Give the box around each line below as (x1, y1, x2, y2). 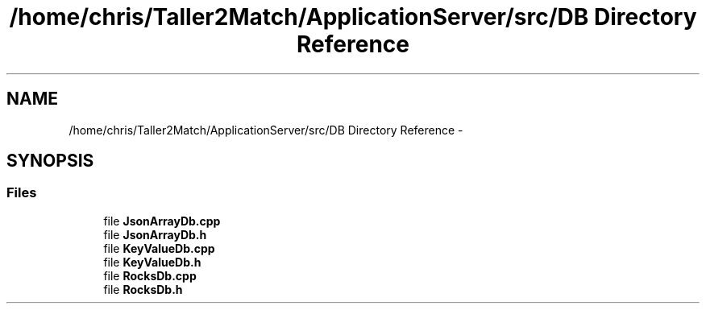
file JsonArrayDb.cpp (103, 213, 221, 228)
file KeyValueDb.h (103, 254, 201, 269)
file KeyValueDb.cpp (103, 241, 215, 255)
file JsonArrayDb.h (103, 227, 207, 242)
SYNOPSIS (6, 151, 94, 172)
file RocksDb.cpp (103, 268, 197, 283)
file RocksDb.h (103, 282, 183, 296)
